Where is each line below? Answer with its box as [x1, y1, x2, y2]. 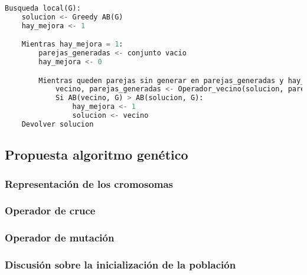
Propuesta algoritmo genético [5, 145, 188, 164]
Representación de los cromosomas [5, 176, 174, 191]
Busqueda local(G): [5, 4, 81, 12]
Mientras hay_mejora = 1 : [21, 40, 123, 49]
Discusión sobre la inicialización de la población [5, 257, 236, 272]
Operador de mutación [5, 230, 115, 245]
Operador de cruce [5, 203, 96, 218]
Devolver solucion [21, 120, 94, 128]
